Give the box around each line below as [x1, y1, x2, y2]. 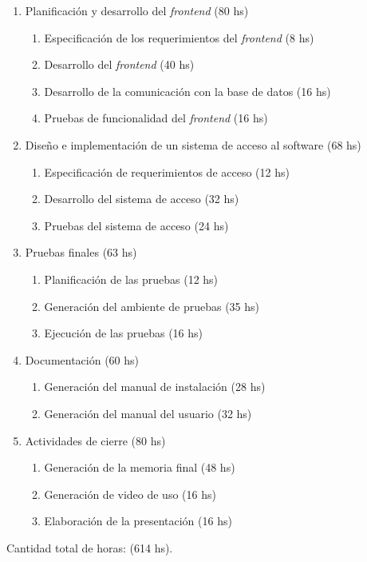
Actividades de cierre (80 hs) [25, 432, 166, 448]
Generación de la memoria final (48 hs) [44, 459, 235, 476]
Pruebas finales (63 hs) [25, 244, 137, 261]
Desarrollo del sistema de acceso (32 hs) [44, 190, 239, 207]
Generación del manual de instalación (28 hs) [44, 378, 266, 395]
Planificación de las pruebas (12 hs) [44, 270, 219, 287]
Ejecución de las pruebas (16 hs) [44, 325, 203, 341]
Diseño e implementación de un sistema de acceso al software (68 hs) [25, 136, 361, 153]
